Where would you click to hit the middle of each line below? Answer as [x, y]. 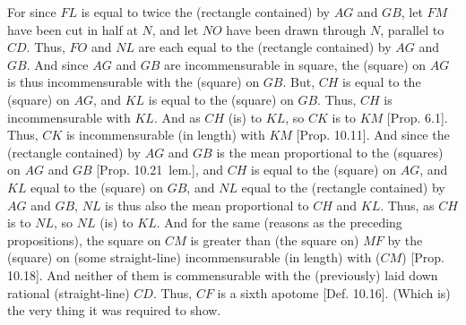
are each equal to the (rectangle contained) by [265, 47]
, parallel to [412, 29]
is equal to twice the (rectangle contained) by [206, 12]
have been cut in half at [73, 29]
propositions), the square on [84, 239]
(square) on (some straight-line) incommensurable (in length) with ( [194, 257]
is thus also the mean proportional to [207, 205]
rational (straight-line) [69, 292]
